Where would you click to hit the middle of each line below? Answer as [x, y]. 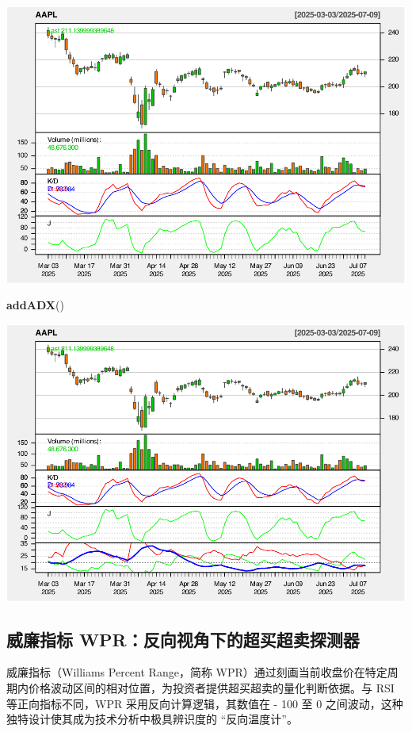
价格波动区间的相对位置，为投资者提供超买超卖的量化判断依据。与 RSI [211, 687]
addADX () [35, 305]
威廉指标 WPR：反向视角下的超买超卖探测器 [183, 639]
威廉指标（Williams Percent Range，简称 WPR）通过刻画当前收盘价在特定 [197, 672]
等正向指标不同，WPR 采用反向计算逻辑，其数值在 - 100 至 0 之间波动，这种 [205, 703]
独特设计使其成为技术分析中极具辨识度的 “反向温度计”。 [152, 719]
